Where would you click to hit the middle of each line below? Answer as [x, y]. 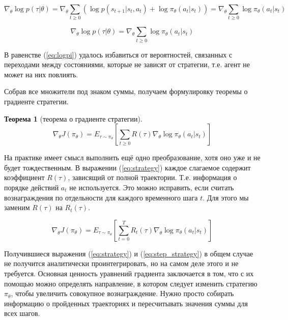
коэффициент [24, 177]
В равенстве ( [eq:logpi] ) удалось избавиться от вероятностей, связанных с [118, 54]
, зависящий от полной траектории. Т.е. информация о [152, 177]
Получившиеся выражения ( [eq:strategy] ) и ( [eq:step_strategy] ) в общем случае [129, 253]
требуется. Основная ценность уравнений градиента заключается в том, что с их [129, 273]
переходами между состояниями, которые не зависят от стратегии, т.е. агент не [127, 64]
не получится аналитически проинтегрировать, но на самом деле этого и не [121, 263]
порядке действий [32, 187]
